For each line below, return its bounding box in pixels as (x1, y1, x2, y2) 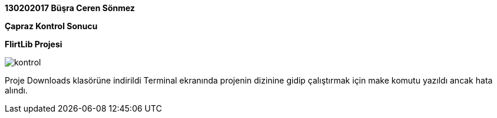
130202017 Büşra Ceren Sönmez (5, 3, 135, 13)
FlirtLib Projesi (5, 39, 62, 49)
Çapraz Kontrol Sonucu (5, 21, 98, 31)
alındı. (5, 85, 28, 95)
